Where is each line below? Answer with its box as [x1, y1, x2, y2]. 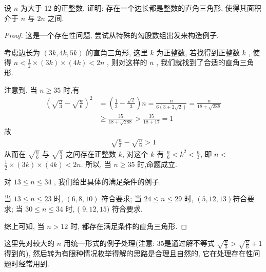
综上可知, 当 [4, 220, 45, 231]
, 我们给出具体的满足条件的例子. [54, 176, 161, 186]
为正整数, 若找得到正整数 [156, 47, 240, 57]
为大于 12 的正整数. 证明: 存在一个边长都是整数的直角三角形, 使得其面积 [20, 3, 261, 13]
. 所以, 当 [81, 158, 111, 169]
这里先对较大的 [4, 238, 54, 248]
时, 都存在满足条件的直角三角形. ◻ [70, 220, 187, 231]
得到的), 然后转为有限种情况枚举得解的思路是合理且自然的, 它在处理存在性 [4, 248, 253, 259]
